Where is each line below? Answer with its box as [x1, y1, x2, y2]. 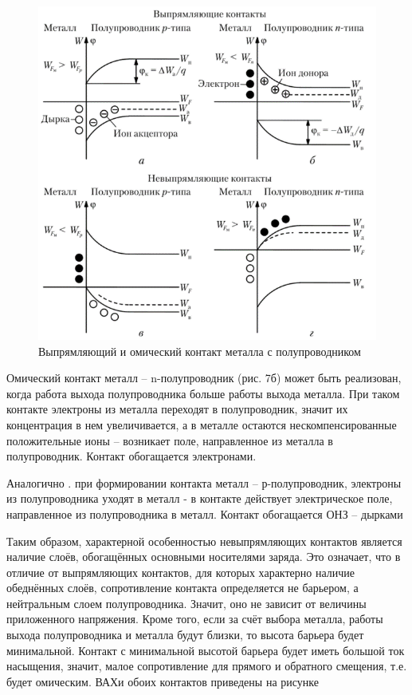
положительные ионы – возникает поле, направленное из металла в [6, 432, 333, 448]
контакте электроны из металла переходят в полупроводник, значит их [6, 401, 348, 417]
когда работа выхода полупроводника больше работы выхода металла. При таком [6, 385, 400, 401]
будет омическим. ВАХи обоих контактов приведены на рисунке [6, 673, 319, 689]
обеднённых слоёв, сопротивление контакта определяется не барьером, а [6, 579, 359, 596]
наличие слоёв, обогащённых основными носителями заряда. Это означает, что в [6, 548, 401, 565]
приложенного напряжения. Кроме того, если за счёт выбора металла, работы [6, 610, 383, 627]
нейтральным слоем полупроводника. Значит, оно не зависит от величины [6, 594, 367, 611]
